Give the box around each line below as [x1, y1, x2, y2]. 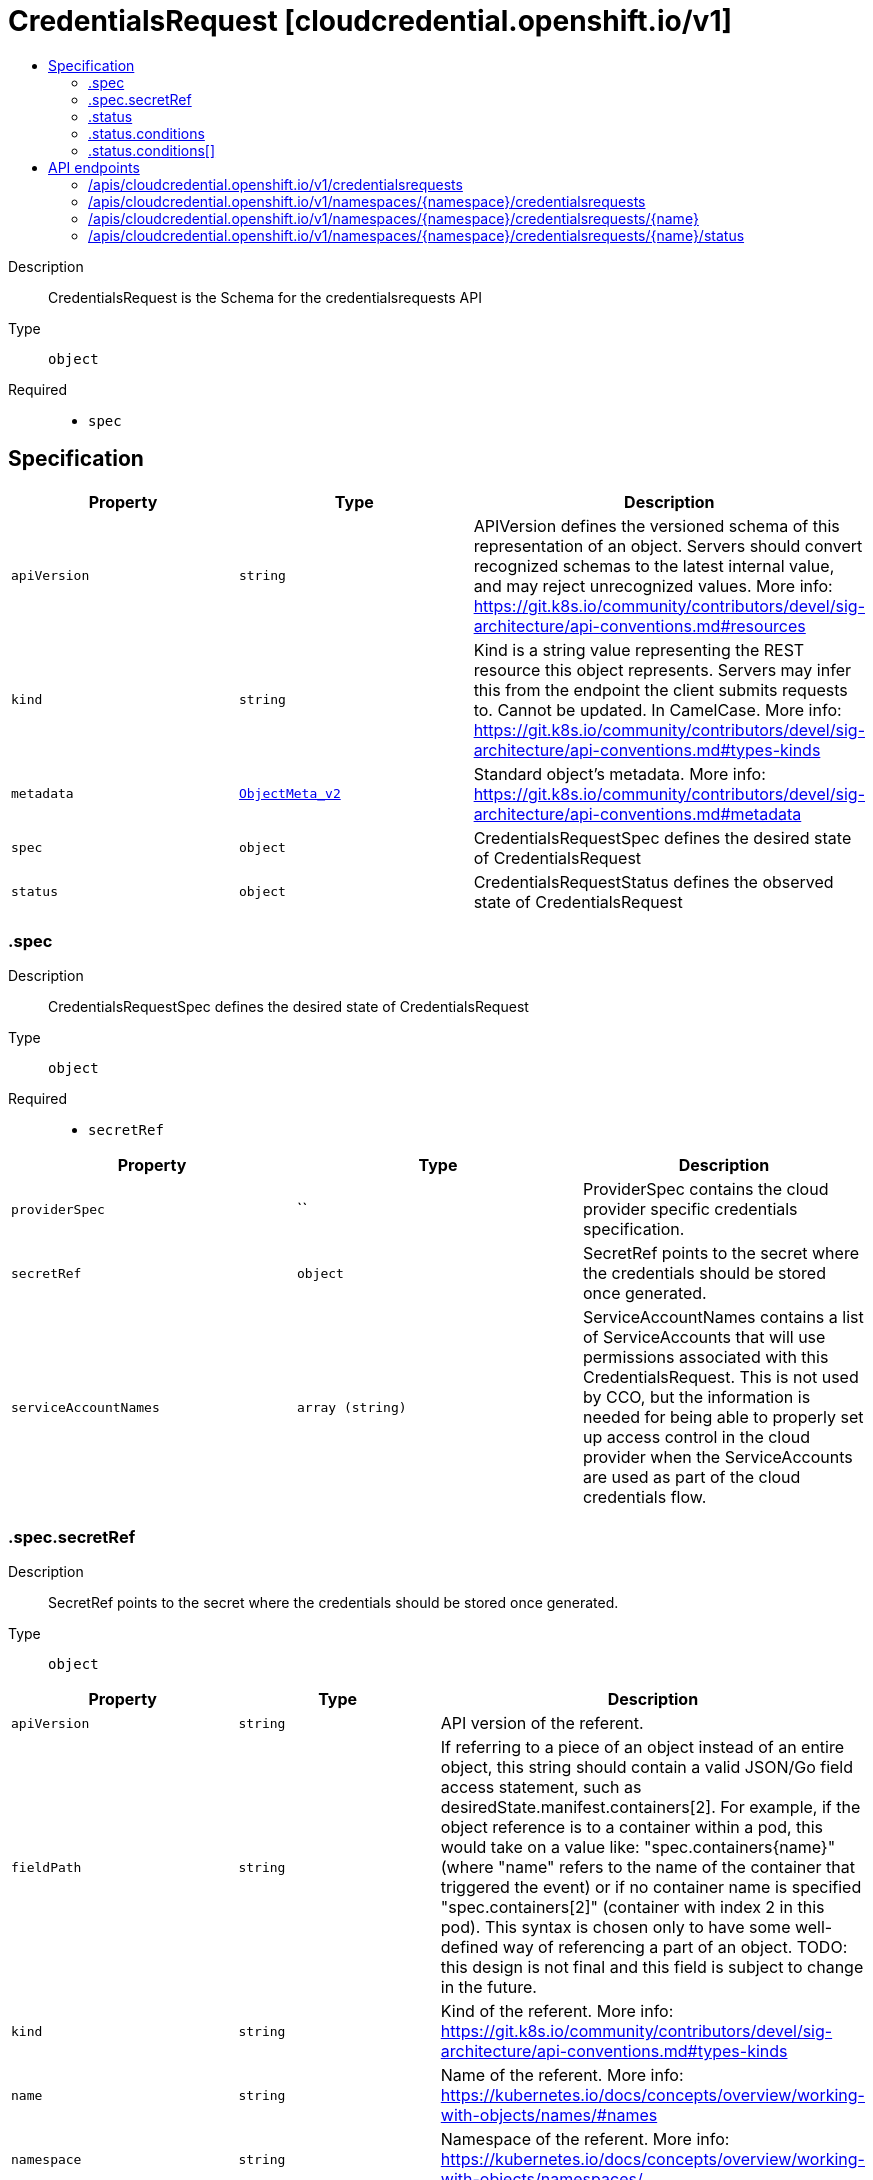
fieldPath [11, 1859, 82, 1875]
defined [440, 1937, 499, 1958]
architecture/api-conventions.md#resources [473, 615, 806, 636]
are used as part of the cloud [582, 1467, 801, 1488]
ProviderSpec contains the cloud [582, 1179, 829, 1200]
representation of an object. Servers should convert [473, 535, 863, 556]
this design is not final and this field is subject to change [440, 1957, 864, 1978]
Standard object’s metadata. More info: [473, 763, 766, 784]
